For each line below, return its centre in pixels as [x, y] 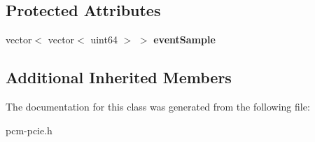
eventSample [184, 40]
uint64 [104, 40]
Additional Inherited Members [119, 77]
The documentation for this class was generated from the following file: [158, 106]
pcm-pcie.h [29, 130]
